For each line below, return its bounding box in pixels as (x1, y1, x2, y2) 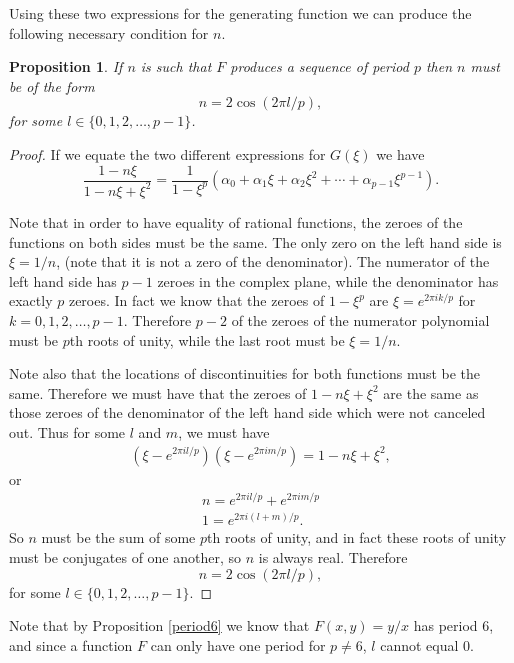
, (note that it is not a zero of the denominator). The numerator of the (56, 251, 490, 272)
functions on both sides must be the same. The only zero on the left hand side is (9, 231, 502, 252)
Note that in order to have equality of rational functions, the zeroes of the (9, 211, 463, 232)
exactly (9, 290, 53, 311)
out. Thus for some (9, 421, 126, 442)
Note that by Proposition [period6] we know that (9, 615, 310, 636)
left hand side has (9, 270, 117, 291)
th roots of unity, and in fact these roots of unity (207, 527, 507, 548)
